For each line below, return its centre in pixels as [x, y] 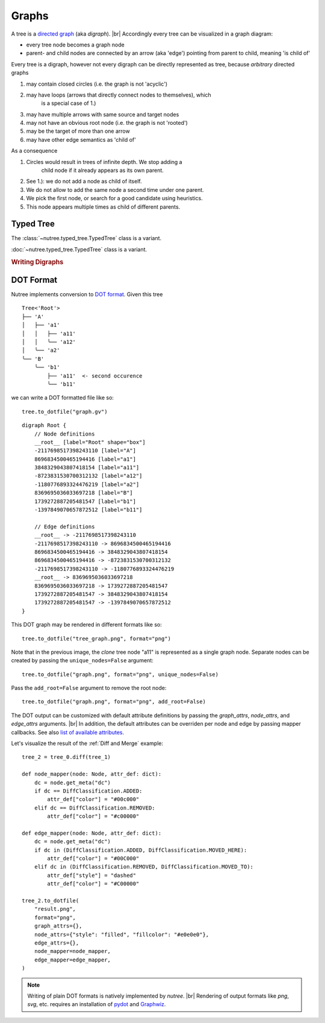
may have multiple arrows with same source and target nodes [103, 114]
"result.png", [55, 909]
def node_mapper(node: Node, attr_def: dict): [92, 774]
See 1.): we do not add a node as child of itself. [84, 182]
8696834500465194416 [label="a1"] [85, 459]
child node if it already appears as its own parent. [102, 170]
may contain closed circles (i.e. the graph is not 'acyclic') [97, 84]
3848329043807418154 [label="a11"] [87, 468]
